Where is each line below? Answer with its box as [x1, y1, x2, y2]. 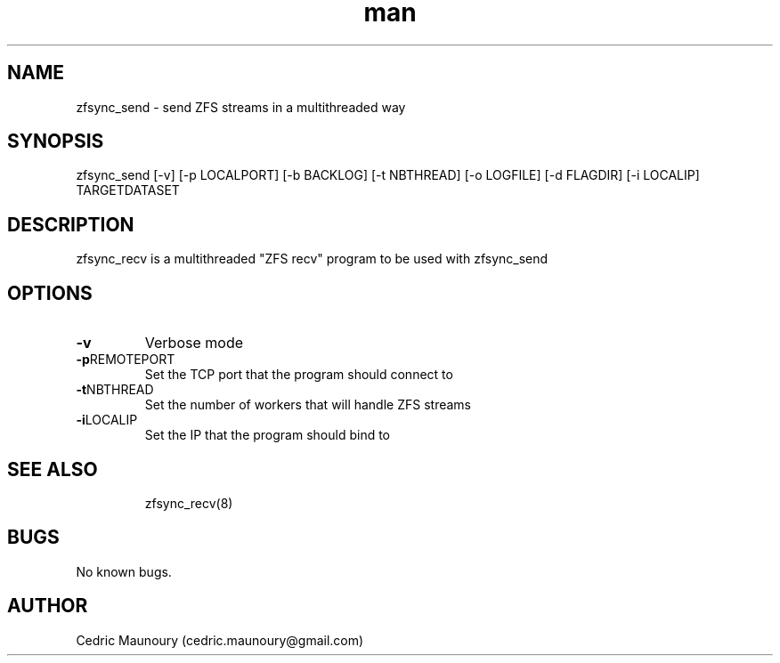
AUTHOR [7, 594, 88, 618]
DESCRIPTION [7, 213, 134, 236]
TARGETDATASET [76, 182, 180, 198]
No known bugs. [76, 563, 172, 579]
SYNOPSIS [7, 130, 104, 153]
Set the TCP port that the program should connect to [144, 367, 453, 383]
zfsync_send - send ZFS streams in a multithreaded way [76, 99, 406, 115]
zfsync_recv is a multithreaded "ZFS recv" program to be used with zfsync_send [76, 251, 548, 267]
